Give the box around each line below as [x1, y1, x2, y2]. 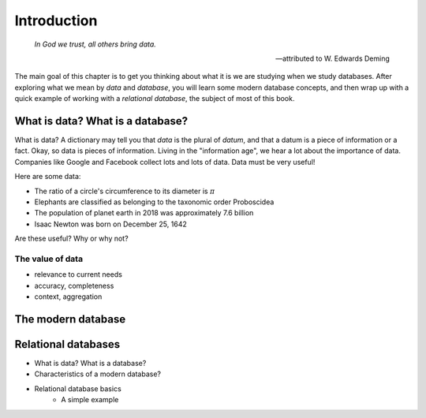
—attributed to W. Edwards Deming [275, 54, 390, 63]
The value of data [14, 253, 83, 264]
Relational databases [14, 338, 121, 351]
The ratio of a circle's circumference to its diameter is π [34, 186, 215, 196]
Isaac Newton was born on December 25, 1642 [34, 219, 187, 229]
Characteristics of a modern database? [34, 369, 162, 379]
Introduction [14, 12, 98, 29]
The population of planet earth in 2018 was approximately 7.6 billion [34, 208, 254, 218]
